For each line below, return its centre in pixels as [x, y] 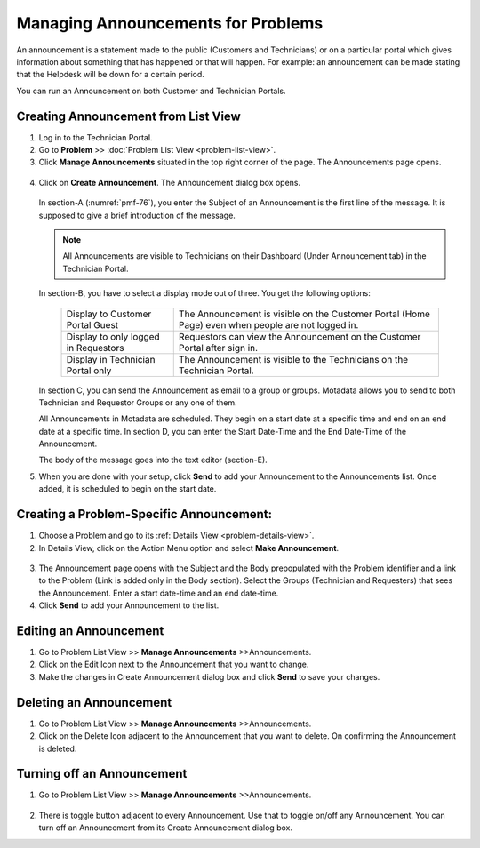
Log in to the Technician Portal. [96, 137]
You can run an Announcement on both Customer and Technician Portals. [151, 91]
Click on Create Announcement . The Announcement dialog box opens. [170, 182]
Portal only [89, 371]
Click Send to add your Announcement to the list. [129, 605]
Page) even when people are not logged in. [268, 324]
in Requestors [95, 348]
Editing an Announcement [90, 631]
